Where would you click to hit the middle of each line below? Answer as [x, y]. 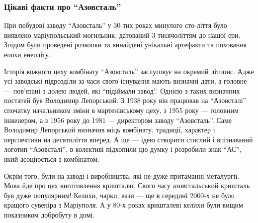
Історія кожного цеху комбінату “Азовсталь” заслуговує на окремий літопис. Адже [129, 71]
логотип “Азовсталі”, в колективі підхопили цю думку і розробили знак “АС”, [123, 149]
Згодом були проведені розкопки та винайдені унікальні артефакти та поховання [126, 45]
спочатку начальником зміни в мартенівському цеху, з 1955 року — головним [121, 110]
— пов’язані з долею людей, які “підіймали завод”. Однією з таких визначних [122, 90]
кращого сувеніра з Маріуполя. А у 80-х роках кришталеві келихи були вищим [124, 205]
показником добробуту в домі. [49, 214]
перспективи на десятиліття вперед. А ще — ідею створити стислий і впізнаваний [129, 139]
